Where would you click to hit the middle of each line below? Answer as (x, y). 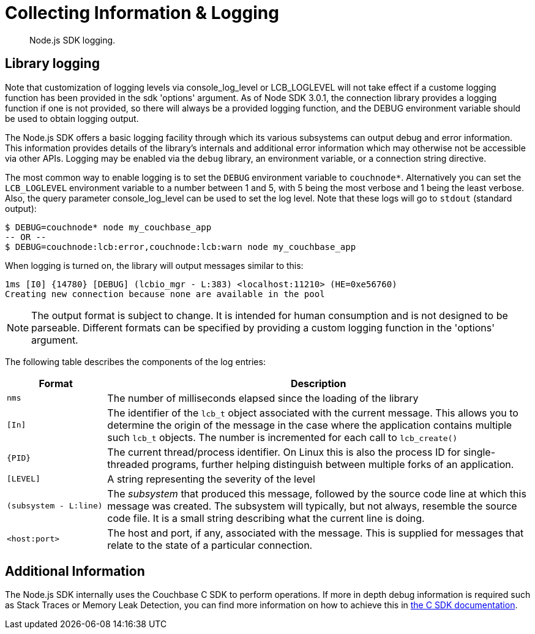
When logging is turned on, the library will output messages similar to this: (154, 265)
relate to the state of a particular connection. (210, 545)
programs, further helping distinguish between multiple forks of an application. (333, 464)
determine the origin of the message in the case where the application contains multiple (310, 425)
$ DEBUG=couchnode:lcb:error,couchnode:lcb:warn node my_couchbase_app (181, 247)
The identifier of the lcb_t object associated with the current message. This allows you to (313, 413)
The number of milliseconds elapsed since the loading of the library (263, 398)
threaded (128, 464)
